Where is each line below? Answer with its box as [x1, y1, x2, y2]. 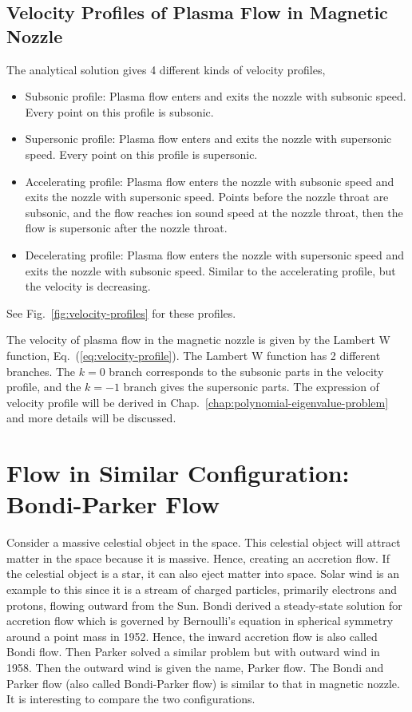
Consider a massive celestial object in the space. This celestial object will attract [6, 534, 401, 551]
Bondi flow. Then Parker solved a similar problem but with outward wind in [6, 643, 380, 660]
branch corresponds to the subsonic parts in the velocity [109, 362, 384, 379]
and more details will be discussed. [6, 409, 176, 426]
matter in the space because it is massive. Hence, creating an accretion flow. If [6, 549, 390, 566]
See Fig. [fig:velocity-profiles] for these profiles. [6, 304, 236, 321]
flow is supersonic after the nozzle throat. [25, 220, 228, 236]
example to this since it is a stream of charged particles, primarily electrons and [6, 580, 398, 597]
